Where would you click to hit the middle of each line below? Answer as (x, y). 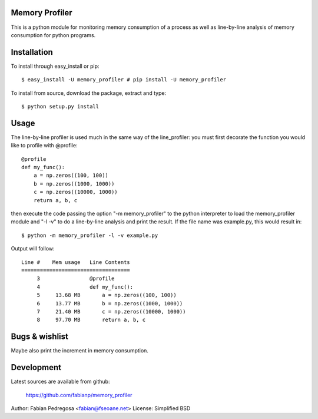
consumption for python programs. (53, 35)
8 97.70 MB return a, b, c (91, 320)
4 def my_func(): (85, 287)
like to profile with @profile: (44, 146)
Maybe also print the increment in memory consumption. (79, 351)
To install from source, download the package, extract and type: (89, 93)
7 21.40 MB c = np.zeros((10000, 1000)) (111, 311)
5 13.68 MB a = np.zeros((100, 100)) (107, 295)
